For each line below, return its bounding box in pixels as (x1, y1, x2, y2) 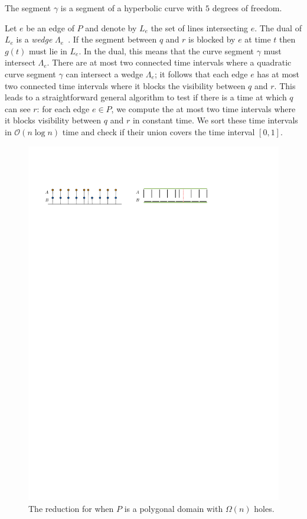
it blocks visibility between (5, 114, 102, 126)
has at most (257, 67, 300, 80)
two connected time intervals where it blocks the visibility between (5, 79, 246, 92)
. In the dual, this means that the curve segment (79, 44, 254, 57)
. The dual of (254, 21, 302, 34)
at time (244, 33, 271, 45)
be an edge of (26, 21, 74, 34)
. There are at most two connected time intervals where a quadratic (47, 56, 292, 68)
